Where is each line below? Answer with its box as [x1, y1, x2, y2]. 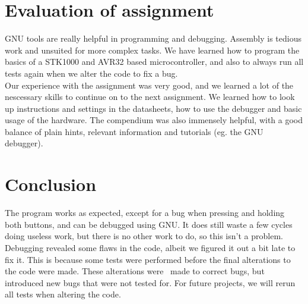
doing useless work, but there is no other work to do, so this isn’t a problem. [5, 230, 283, 242]
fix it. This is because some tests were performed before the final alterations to [5, 253, 291, 265]
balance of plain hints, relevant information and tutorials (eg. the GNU [5, 125, 263, 137]
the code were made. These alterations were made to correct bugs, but [5, 265, 265, 277]
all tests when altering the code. [5, 288, 121, 300]
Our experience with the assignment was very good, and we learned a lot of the [5, 79, 294, 91]
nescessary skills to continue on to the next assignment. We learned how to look [5, 90, 295, 103]
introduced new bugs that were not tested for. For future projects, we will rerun [5, 276, 296, 289]
